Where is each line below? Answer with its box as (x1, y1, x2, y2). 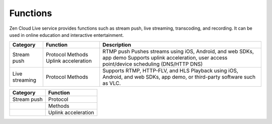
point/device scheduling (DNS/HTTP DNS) (102, 60, 203, 68)
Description (102, 41, 131, 48)
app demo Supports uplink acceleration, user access (102, 54, 228, 61)
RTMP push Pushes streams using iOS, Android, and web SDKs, (102, 48, 254, 55)
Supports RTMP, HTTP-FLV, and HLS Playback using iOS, (102, 67, 239, 74)
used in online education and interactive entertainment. (9, 32, 124, 38)
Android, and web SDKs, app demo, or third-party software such (102, 74, 256, 81)
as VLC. (102, 80, 121, 87)
